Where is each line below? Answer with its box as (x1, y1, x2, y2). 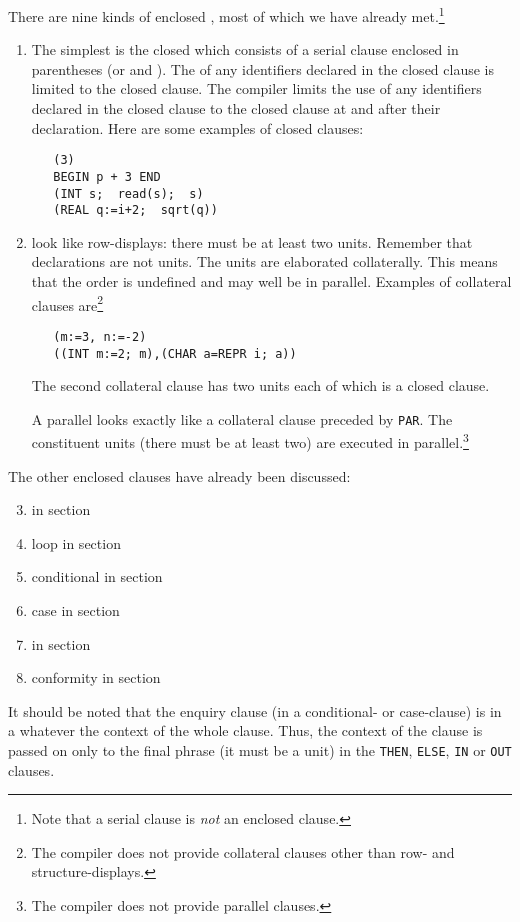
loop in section (31, 532, 121, 553)
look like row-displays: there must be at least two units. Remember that (31, 231, 473, 252)
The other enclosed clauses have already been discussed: (8, 465, 351, 486)
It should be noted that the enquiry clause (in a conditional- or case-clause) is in (8, 700, 502, 721)
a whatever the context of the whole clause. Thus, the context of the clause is (8, 720, 483, 741)
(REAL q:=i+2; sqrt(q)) (53, 203, 218, 218)
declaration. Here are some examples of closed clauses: (31, 117, 364, 138)
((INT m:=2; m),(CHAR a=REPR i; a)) (53, 346, 297, 361)
